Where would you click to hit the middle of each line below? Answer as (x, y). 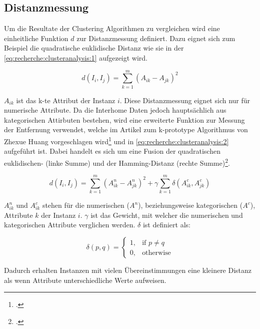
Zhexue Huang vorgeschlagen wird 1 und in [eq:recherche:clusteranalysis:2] (116, 140)
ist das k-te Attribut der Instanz (66, 100)
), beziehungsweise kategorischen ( (190, 205)
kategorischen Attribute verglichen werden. (70, 225)
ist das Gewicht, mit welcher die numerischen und (167, 215)
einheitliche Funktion (36, 38)
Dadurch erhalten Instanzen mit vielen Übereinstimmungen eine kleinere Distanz (128, 270)
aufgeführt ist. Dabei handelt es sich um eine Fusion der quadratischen (112, 151)
